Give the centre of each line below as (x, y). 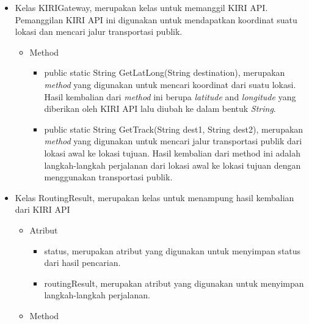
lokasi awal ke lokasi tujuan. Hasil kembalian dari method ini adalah (172, 153)
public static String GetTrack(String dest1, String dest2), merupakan (174, 129)
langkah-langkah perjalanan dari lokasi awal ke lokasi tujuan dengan (173, 165)
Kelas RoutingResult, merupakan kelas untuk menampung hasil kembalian (154, 197)
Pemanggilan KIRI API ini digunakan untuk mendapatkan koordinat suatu (156, 19)
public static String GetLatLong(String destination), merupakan (165, 72)
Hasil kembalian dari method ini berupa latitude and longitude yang (170, 96)
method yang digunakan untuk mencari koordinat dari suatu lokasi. (170, 84)
